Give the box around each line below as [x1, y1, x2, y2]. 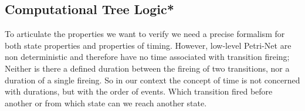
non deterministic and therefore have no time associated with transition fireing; [5, 51, 290, 63]
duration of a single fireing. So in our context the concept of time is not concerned [5, 73, 300, 86]
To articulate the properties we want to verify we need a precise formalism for [5, 28, 285, 40]
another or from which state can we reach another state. [5, 96, 207, 109]
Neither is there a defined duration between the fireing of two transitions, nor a [5, 62, 290, 74]
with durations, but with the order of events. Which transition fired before [5, 85, 273, 97]
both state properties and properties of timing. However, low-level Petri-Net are [5, 39, 292, 51]
